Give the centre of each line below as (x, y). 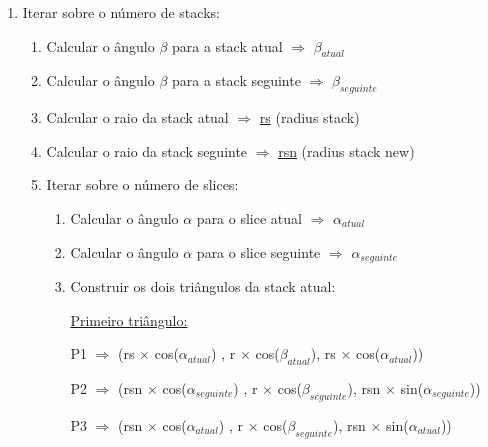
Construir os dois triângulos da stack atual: (203, 286)
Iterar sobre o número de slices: (142, 184)
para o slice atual (249, 217)
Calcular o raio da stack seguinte (147, 150)
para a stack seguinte (236, 80)
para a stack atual (227, 45)
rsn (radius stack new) (346, 150)
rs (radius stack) (309, 117)
